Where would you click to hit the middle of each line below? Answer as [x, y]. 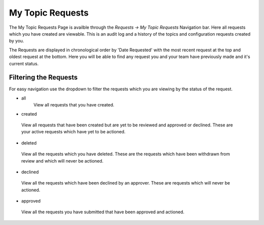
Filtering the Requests [43, 77]
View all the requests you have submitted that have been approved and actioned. [103, 212]
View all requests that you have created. [74, 105]
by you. [17, 41]
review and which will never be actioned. [62, 161]
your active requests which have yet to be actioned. [73, 132]
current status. [24, 63]
